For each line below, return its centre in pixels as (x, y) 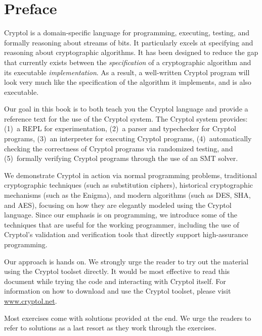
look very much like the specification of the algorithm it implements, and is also (128, 82)
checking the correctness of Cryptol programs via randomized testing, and (119, 148)
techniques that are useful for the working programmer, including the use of (122, 224)
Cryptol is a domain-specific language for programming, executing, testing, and (127, 33)
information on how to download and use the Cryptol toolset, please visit (118, 291)
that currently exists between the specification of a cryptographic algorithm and (128, 62)
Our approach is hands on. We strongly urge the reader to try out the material (126, 261)
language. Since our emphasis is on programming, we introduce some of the (121, 215)
